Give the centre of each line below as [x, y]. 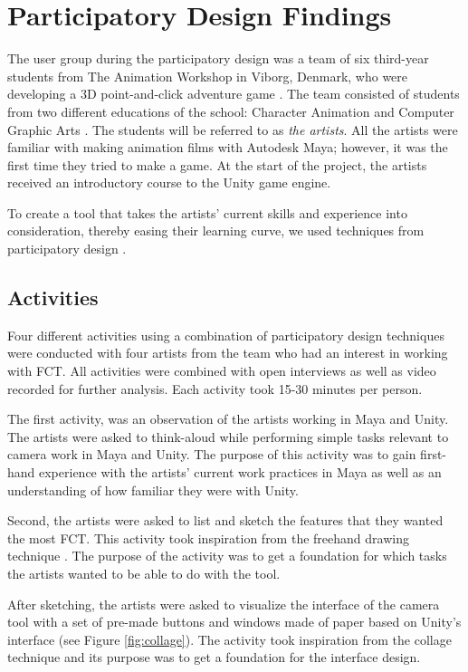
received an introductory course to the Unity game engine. [169, 182]
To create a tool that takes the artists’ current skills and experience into [207, 212]
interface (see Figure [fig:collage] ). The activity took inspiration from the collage [229, 639]
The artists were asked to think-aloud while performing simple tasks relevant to [228, 436]
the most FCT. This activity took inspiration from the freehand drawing [208, 538]
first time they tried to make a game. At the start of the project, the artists [217, 164]
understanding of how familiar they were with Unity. [153, 490]
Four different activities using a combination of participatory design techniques [226, 335]
